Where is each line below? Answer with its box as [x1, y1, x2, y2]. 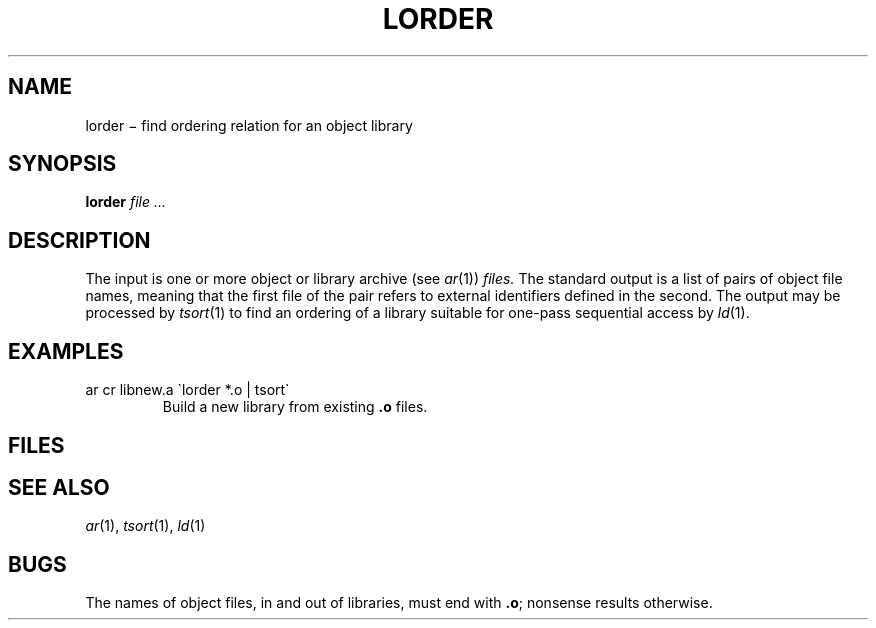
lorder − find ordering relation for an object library [85, 116, 413, 134]
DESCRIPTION [8, 227, 151, 253]
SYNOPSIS [8, 151, 117, 177]
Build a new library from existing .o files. [162, 398, 428, 416]
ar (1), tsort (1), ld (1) [85, 517, 206, 535]
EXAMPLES [8, 338, 124, 364]
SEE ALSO [8, 474, 110, 500]
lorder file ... [85, 193, 167, 211]
